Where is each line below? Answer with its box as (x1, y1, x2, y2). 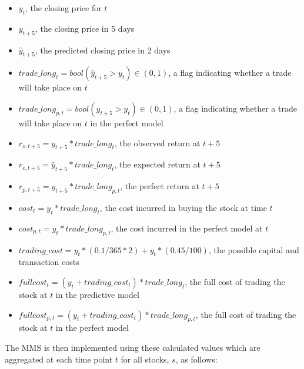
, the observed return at (114, 136, 201, 149)
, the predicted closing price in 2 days (35, 43, 171, 56)
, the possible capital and (208, 243, 299, 256)
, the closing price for (25, 2, 102, 14)
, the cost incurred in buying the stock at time (99, 201, 267, 213)
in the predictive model (55, 288, 139, 300)
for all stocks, (121, 353, 169, 365)
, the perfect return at (120, 180, 199, 192)
